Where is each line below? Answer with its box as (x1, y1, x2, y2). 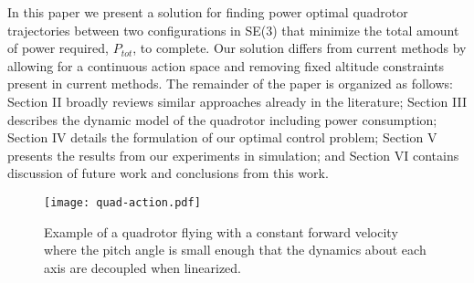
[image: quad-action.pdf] (44, 195, 201, 209)
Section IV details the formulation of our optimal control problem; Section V (7, 128, 437, 147)
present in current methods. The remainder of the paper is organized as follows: (7, 74, 453, 93)
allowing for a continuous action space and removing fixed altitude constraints (7, 56, 445, 75)
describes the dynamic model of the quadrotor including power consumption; (7, 110, 437, 129)
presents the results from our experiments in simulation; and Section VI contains (7, 145, 459, 164)
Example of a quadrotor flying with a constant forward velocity (44, 222, 398, 241)
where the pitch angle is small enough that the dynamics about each (44, 240, 427, 259)
